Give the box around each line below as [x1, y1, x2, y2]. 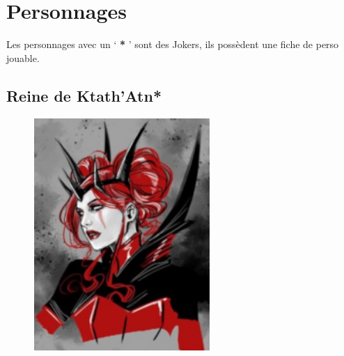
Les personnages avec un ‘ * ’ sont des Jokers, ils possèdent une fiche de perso [6, 37, 339, 52]
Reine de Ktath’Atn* [6, 84, 162, 106]
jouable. [6, 50, 40, 65]
